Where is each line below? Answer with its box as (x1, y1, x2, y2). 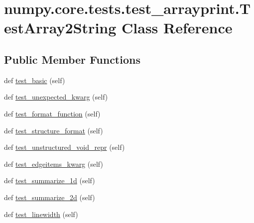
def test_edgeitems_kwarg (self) (4, 158, 103, 169)
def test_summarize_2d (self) (4, 192, 95, 202)
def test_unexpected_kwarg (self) (4, 92, 108, 102)
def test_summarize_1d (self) (4, 175, 95, 186)
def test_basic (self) (4, 75, 65, 85)
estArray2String (4, 17, 117, 38)
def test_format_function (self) (4, 108, 101, 118)
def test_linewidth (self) (4, 209, 78, 219)
